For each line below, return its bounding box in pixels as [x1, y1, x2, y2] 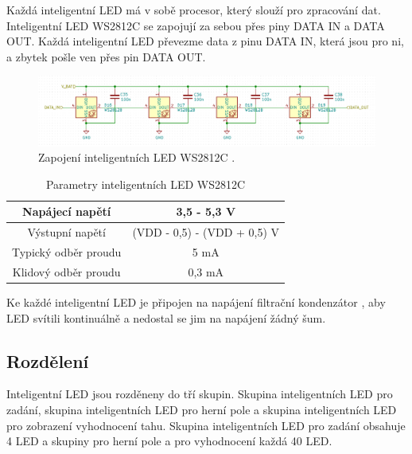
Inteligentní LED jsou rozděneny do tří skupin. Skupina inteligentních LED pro [6, 386, 393, 402]
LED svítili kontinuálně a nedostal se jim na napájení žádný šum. [6, 309, 326, 326]
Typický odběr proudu [12, 244, 122, 260]
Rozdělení [6, 348, 89, 373]
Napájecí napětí [22, 203, 111, 220]
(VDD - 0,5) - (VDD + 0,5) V [132, 224, 280, 241]
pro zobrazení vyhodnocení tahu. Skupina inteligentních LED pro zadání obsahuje [6, 417, 406, 433]
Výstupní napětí [27, 224, 106, 241]
